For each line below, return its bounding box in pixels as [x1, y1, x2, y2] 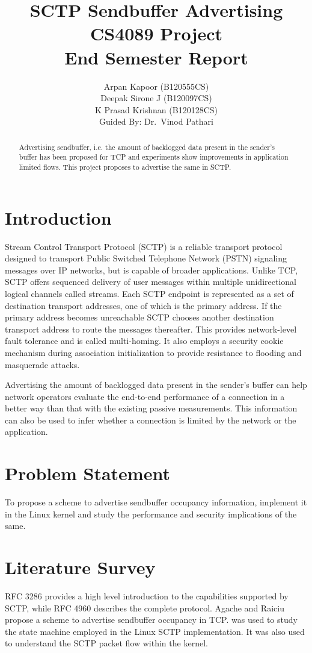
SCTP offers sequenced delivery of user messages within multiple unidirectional [5, 275, 296, 288]
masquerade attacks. [5, 358, 80, 370]
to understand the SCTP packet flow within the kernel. [5, 637, 208, 649]
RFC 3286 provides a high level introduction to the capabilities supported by [5, 590, 289, 602]
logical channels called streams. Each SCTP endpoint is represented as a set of [5, 287, 294, 299]
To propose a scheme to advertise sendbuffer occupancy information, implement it [5, 496, 307, 508]
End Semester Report [64, 45, 248, 69]
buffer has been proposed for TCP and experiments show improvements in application [19, 152, 289, 162]
